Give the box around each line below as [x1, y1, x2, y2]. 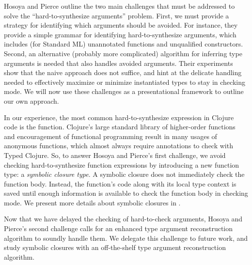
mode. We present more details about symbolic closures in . [4, 197, 181, 207]
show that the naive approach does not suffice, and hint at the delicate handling [4, 67, 242, 78]
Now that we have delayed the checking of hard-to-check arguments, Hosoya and [4, 214, 243, 224]
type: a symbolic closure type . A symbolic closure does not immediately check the [4, 169, 245, 179]
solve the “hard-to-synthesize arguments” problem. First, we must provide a [4, 10, 229, 20]
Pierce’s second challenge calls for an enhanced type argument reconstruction [4, 223, 233, 234]
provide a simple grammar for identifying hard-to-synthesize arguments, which [4, 29, 236, 39]
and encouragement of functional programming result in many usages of [4, 131, 217, 141]
